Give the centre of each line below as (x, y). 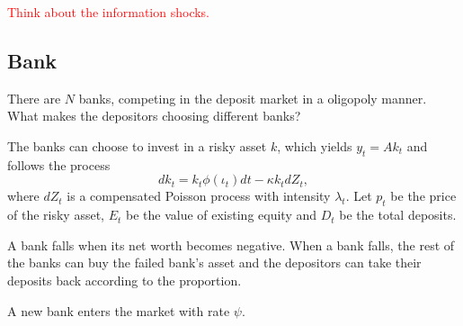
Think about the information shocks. (109, 12)
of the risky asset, (56, 215)
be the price (423, 196)
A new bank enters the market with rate (119, 310)
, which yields (315, 145)
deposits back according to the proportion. (125, 280)
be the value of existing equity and (221, 215)
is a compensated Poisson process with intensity (199, 196)
